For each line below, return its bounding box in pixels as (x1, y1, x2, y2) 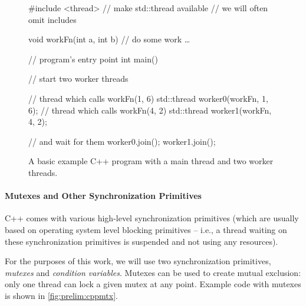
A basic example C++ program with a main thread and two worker (28, 155, 274, 167)
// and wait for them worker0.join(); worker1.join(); (28, 135, 216, 147)
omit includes (28, 13, 77, 25)
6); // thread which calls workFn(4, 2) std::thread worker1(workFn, (28, 104, 272, 116)
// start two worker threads (28, 72, 129, 85)
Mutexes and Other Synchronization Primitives (5, 189, 202, 202)
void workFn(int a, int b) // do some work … (28, 33, 190, 45)
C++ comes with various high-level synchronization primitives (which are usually (5, 212, 299, 224)
